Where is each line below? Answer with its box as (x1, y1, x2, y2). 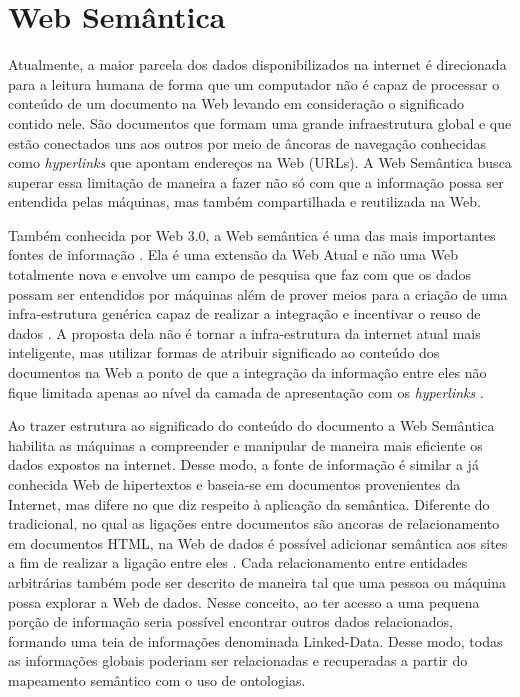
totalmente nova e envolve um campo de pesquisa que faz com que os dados (8, 264, 472, 285)
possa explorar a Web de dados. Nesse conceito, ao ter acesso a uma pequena (8, 591, 480, 612)
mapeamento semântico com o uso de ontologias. (8, 669, 306, 690)
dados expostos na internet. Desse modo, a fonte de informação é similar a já (8, 454, 479, 475)
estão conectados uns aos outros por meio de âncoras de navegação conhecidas (8, 132, 487, 153)
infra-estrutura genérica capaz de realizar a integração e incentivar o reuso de (8, 303, 481, 324)
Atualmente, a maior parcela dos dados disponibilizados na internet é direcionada (8, 54, 507, 75)
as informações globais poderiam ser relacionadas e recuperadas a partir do (8, 650, 468, 671)
